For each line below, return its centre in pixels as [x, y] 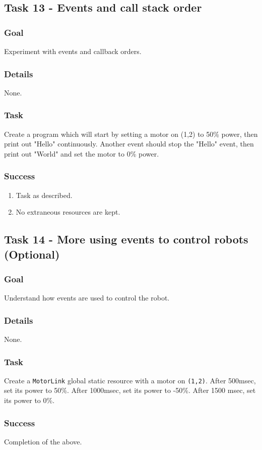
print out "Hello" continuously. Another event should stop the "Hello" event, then [129, 144]
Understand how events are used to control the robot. [87, 298]
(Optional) [32, 254]
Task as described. [44, 195]
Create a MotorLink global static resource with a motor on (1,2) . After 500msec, [130, 380]
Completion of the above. [43, 441]
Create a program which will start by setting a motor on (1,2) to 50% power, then [131, 134]
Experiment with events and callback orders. [73, 51]
